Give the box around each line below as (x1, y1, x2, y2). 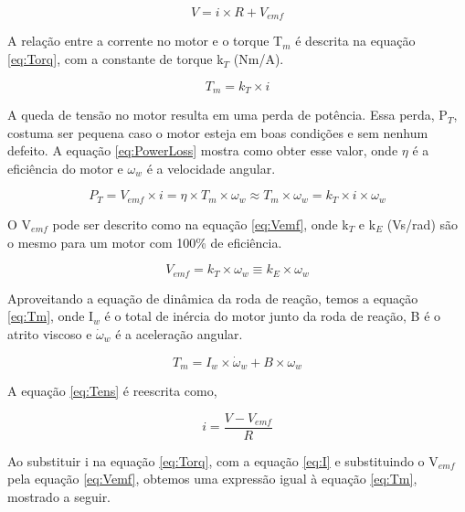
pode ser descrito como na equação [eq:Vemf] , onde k (52, 214, 349, 233)
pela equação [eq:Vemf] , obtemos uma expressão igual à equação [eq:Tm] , (7, 469, 417, 488)
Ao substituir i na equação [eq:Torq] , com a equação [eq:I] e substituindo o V (7, 451, 439, 470)
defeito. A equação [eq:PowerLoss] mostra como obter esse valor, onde (7, 141, 398, 160)
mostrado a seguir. (7, 486, 111, 506)
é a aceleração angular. (115, 324, 243, 343)
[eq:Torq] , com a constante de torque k (7, 49, 224, 69)
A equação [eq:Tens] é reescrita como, (7, 381, 217, 400)
